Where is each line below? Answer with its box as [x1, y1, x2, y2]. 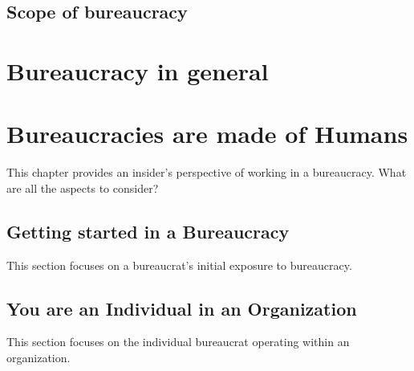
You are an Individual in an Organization [6, 296, 357, 320]
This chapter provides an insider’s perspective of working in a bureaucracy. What [6, 164, 407, 181]
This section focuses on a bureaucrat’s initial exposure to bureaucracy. [6, 256, 352, 273]
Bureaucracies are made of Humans [6, 117, 408, 150]
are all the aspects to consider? [6, 179, 159, 196]
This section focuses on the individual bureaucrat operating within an [6, 333, 350, 350]
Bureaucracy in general [6, 54, 269, 87]
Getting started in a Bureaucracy [6, 218, 290, 243]
